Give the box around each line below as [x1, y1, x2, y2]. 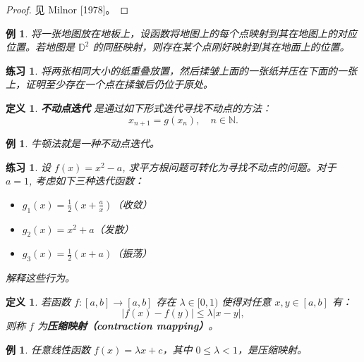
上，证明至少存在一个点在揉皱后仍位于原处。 [6, 77, 213, 92]
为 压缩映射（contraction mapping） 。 [37, 318, 219, 333]
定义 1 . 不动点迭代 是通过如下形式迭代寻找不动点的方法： [6, 100, 272, 115]
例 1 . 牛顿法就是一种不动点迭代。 [6, 136, 159, 151]
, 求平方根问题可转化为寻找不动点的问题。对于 [122, 159, 336, 174]
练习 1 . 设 [6, 159, 51, 174]
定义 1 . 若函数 [6, 294, 71, 308]
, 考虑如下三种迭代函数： [29, 173, 145, 188]
